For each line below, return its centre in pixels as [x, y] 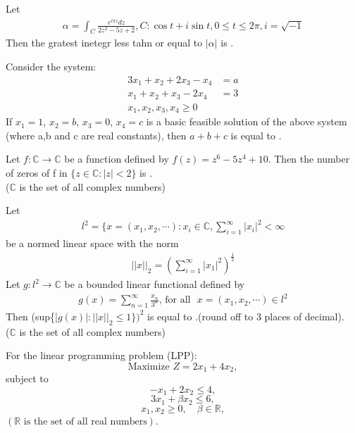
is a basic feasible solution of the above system [247, 121]
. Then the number [309, 159]
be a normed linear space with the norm [92, 243]
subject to [27, 378]
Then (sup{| [32, 316]
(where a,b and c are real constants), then [96, 135]
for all [178, 300]
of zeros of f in [37, 172]
